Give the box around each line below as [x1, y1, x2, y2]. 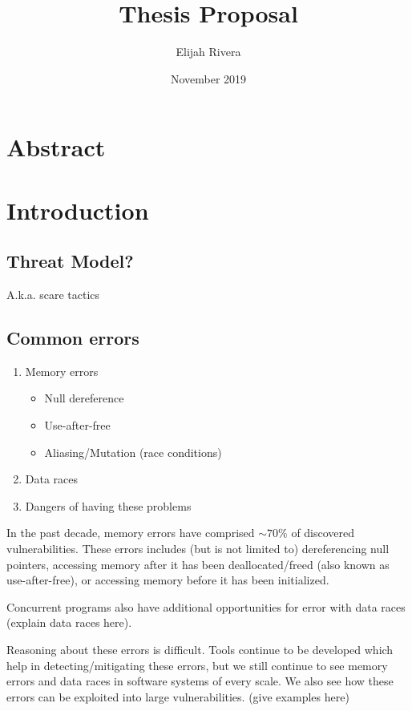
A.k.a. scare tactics [6, 286, 100, 303]
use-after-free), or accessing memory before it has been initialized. [6, 572, 329, 588]
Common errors [6, 325, 139, 350]
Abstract [6, 131, 106, 164]
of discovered [291, 524, 355, 541]
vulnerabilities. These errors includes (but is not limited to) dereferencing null [6, 540, 390, 557]
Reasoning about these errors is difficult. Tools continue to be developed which [6, 641, 394, 657]
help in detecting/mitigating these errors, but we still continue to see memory [6, 656, 388, 673]
